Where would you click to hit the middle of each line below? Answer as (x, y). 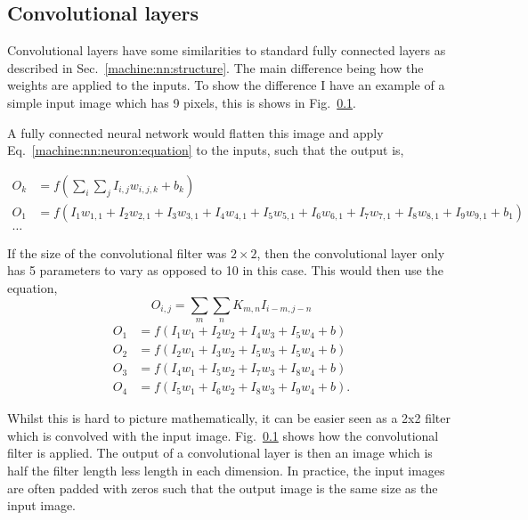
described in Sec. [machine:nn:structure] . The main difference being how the (215, 67)
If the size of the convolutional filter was (117, 252)
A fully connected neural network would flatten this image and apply (195, 132)
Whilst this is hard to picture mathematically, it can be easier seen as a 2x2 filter (229, 418)
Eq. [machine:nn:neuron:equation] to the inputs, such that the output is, (206, 150)
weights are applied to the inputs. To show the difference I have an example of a (226, 85)
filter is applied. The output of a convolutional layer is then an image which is (220, 453)
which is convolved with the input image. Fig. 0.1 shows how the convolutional (223, 435)
